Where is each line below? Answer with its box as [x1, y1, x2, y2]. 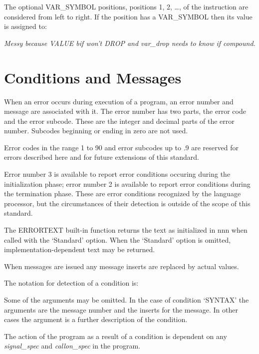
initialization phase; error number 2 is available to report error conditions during [4, 178, 251, 189]
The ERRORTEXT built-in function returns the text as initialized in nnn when [4, 225, 248, 235]
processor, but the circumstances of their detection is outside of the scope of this [4, 198, 251, 208]
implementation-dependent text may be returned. [4, 244, 155, 255]
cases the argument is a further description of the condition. [4, 314, 188, 325]
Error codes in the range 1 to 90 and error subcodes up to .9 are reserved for [4, 142, 239, 152]
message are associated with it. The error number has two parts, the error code [4, 106, 246, 116]
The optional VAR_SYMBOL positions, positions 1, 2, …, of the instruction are [4, 1, 249, 11]
